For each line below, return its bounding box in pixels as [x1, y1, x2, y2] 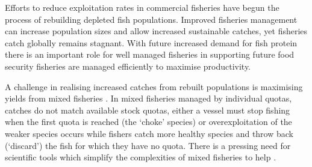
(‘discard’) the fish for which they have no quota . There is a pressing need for [5, 139, 291, 151]
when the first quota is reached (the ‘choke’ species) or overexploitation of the [5, 115, 292, 128]
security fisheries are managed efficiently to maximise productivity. [5, 59, 251, 72]
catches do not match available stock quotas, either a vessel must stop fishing [5, 103, 290, 116]
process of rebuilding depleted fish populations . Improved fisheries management [5, 13, 298, 25]
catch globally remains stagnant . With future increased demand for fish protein [5, 36, 298, 49]
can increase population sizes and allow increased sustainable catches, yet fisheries [5, 25, 308, 37]
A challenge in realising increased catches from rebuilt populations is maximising [5, 80, 303, 93]
